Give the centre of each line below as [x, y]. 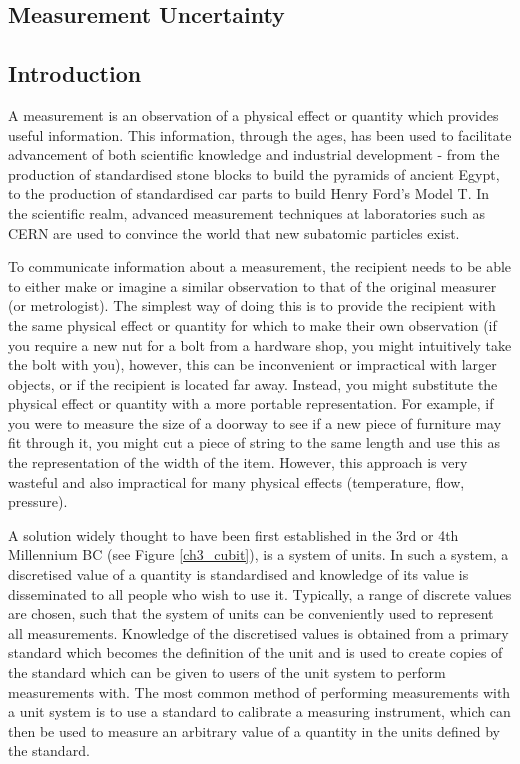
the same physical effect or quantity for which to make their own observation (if [252, 324]
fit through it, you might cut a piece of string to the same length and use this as [254, 442]
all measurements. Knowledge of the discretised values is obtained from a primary [258, 632]
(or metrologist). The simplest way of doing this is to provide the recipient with [252, 305]
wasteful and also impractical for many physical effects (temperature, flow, [236, 481]
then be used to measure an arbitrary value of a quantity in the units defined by [254, 730]
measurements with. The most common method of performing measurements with [259, 691]
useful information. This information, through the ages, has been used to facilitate [260, 134]
